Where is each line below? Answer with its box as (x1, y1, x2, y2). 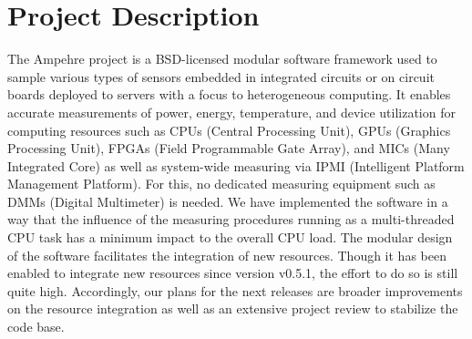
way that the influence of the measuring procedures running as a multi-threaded (7, 210, 455, 229)
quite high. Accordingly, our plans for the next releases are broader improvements (7, 281, 463, 300)
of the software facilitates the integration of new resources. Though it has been (7, 245, 446, 264)
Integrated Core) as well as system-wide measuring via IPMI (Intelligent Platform (7, 156, 465, 175)
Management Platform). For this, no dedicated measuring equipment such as (7, 174, 436, 193)
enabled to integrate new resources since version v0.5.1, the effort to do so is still (7, 263, 458, 282)
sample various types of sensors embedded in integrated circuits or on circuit (7, 67, 435, 86)
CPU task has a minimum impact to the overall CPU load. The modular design (7, 228, 453, 247)
